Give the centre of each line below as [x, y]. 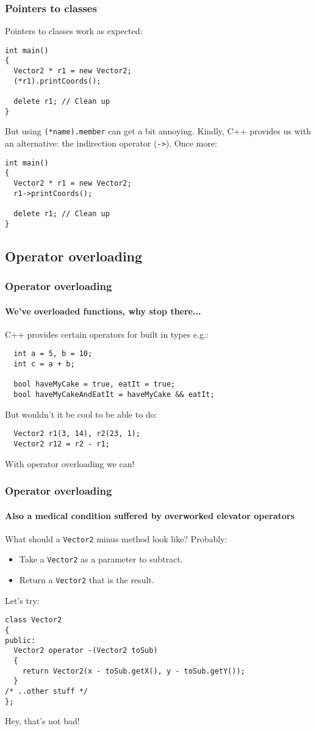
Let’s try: [22, 600]
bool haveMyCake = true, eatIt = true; [95, 384]
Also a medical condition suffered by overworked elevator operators [150, 515]
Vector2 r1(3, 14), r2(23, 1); [77, 434]
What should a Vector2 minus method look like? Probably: [116, 538]
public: [20, 640]
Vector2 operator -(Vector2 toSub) [86, 651]
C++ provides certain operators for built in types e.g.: [107, 334]
